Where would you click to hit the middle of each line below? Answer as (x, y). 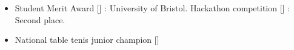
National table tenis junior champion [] (87, 40)
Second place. (40, 19)
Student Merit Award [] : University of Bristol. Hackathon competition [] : (152, 8)
